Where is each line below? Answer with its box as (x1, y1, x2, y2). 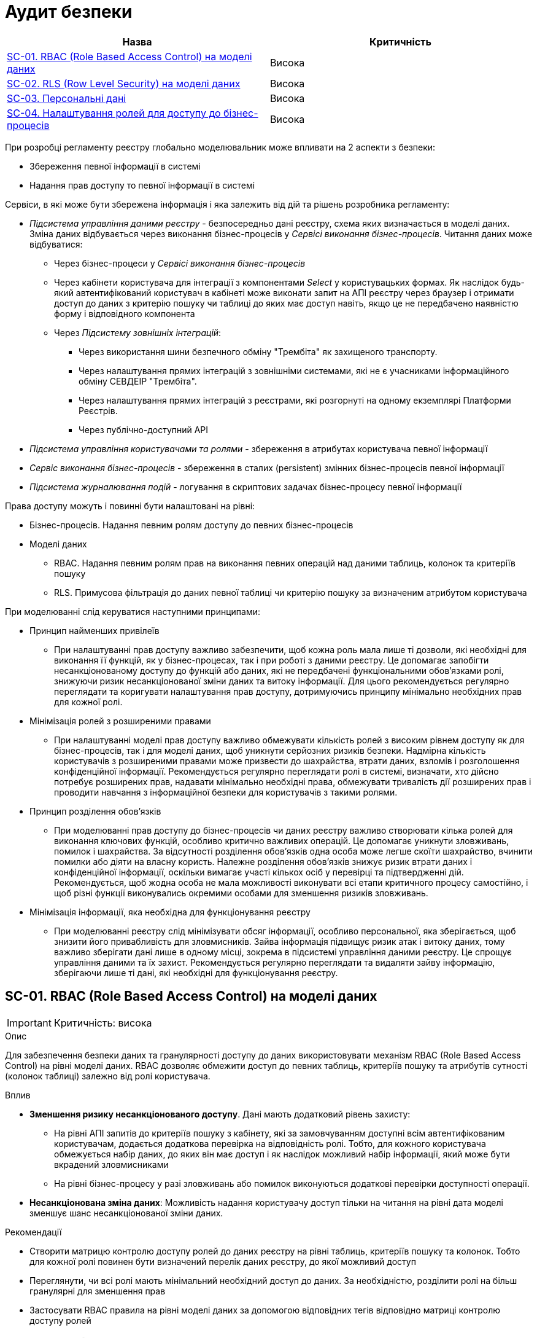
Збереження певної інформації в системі (29, 160, 201, 171)
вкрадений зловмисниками (54, 1159, 169, 1170)
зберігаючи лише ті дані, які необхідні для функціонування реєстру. (54, 967, 338, 978)
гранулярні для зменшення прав (29, 1285, 166, 1296)
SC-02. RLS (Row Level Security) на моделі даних (7, 77, 241, 90)
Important (7, 1016, 52, 1029)
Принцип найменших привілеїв (29, 625, 160, 636)
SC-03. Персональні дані (7, 92, 126, 104)
